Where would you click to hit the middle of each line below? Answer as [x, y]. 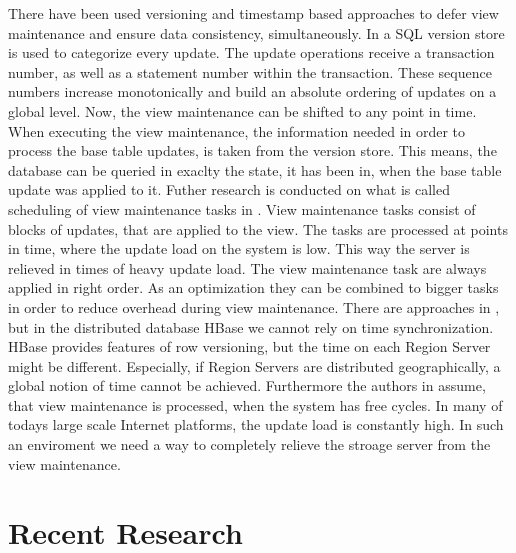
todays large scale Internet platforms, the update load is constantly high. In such [256, 424]
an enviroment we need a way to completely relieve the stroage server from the [249, 444]
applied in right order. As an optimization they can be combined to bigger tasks [253, 287]
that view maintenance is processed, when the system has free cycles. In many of [255, 404]
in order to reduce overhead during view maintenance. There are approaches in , [254, 306]
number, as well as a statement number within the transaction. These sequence [250, 71]
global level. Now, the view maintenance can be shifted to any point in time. [242, 110]
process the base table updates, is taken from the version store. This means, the [252, 150]
